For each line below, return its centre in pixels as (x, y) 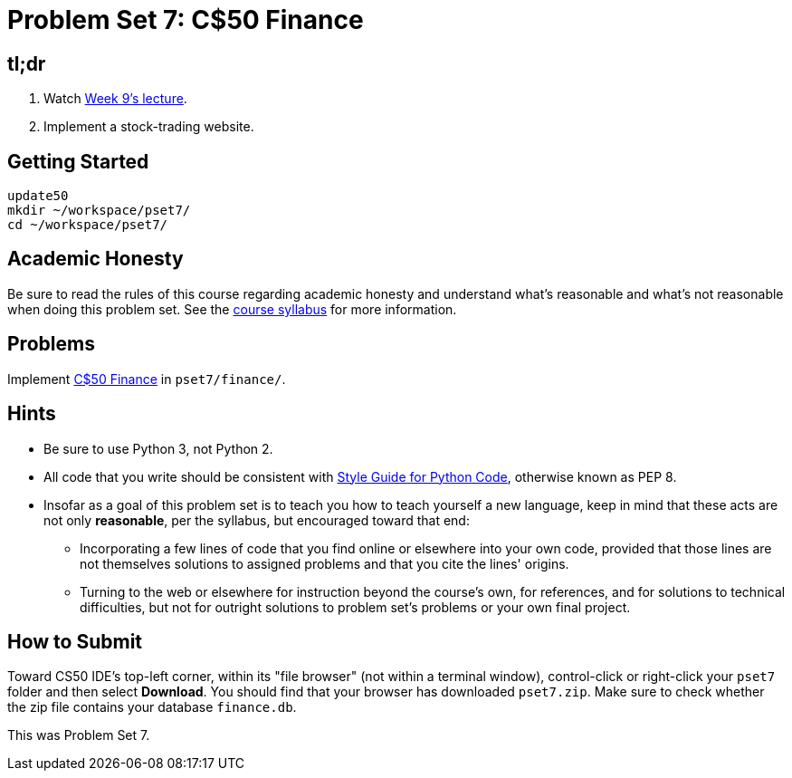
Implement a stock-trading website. (149, 127)
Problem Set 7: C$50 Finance (186, 20)
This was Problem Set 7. (79, 735)
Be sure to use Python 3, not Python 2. (158, 448)
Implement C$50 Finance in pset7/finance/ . (147, 379)
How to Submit (75, 641)
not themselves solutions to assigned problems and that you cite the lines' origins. (324, 563)
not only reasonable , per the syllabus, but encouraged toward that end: (257, 520)
